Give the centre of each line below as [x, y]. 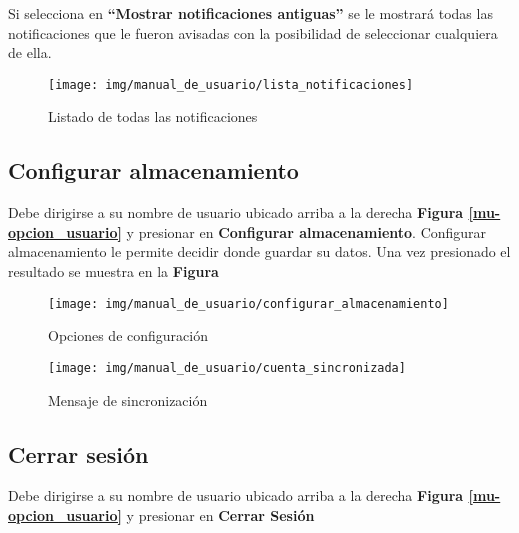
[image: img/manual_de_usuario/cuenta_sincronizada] [227, 367]
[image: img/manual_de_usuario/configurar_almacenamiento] [248, 303]
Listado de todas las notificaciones [153, 116]
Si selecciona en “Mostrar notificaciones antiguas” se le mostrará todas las [250, 13]
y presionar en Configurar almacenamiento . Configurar [306, 231]
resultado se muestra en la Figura [113, 271]
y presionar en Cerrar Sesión [220, 514]
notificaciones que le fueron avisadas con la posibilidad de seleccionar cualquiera [253, 32]
